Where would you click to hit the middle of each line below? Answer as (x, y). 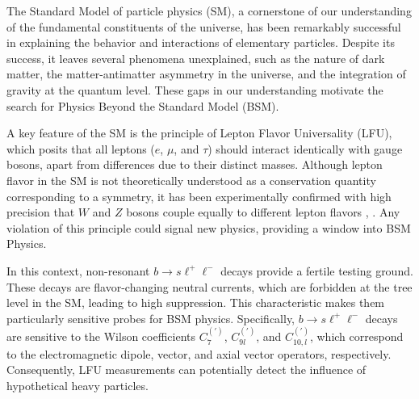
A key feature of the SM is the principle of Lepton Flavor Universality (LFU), (199, 133)
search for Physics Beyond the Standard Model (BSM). (143, 105)
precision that (41, 212)
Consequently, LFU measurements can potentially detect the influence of (186, 370)
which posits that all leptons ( (81, 148)
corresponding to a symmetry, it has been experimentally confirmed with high (199, 196)
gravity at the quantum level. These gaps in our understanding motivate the (195, 89)
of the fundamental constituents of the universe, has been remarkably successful (204, 26)
